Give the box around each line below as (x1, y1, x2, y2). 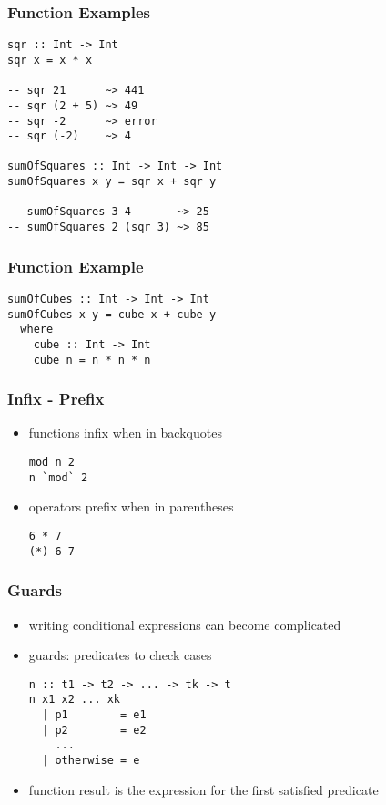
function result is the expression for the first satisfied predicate (28, 779, 379, 799)
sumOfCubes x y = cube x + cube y (7, 307, 217, 321)
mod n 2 (28, 456, 75, 470)
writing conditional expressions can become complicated (28, 614, 341, 634)
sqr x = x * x (7, 53, 93, 67)
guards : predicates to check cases (28, 645, 212, 665)
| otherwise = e (42, 753, 140, 767)
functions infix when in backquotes (28, 423, 222, 442)
